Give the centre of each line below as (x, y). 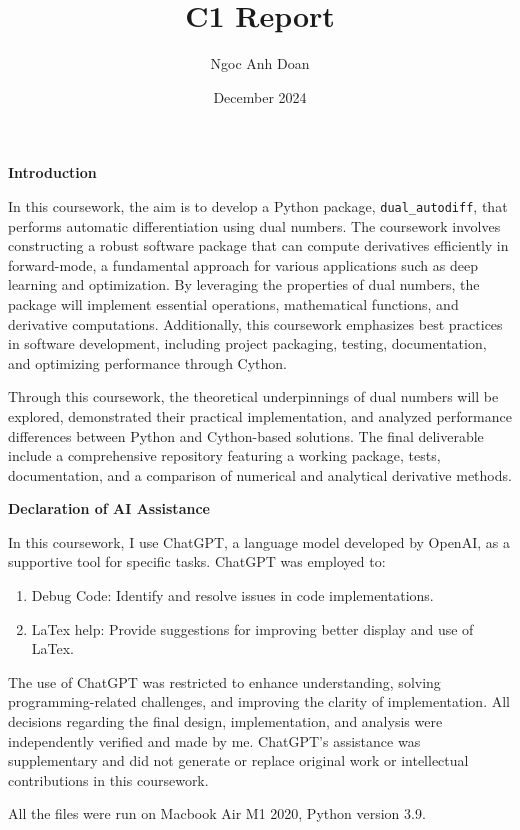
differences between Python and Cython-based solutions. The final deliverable (246, 435)
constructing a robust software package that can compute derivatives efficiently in (258, 245)
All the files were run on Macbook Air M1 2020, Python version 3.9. (217, 813)
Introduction (52, 172)
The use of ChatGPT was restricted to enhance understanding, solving (224, 681)
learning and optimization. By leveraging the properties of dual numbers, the (244, 284)
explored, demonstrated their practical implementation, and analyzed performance (260, 415)
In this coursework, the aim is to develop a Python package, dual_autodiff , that (258, 205)
